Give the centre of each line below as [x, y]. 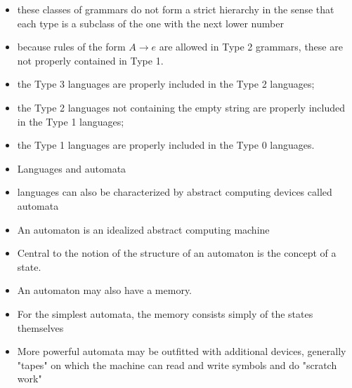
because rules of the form [71, 47]
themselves [40, 327]
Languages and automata [72, 168]
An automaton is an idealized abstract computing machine [143, 229]
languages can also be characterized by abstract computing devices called [175, 192]
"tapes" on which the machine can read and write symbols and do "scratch [177, 364]
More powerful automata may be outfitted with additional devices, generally [182, 351]
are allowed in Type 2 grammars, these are [251, 47]
